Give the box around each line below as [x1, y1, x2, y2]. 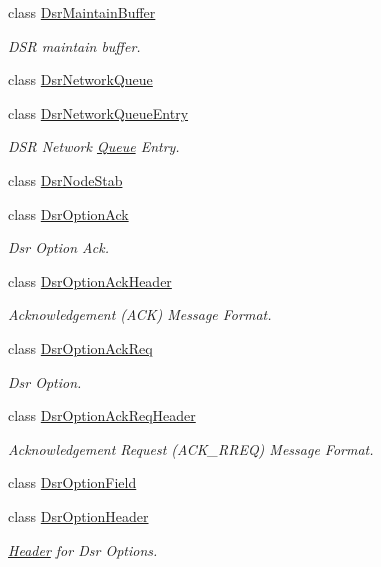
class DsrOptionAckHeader [8, 270, 172, 291]
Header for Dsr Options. [8, 539, 158, 560]
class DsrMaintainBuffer [8, 2, 156, 22]
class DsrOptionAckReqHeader [8, 405, 196, 426]
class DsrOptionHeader [8, 505, 149, 526]
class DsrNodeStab [8, 169, 123, 190]
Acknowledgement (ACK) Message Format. [8, 304, 272, 325]
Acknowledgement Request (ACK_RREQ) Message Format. [8, 438, 374, 459]
